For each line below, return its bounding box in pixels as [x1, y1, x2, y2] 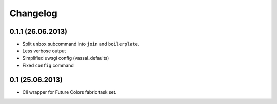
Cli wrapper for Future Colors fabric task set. [22, 89, 117, 95]
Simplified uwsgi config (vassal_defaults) [22, 55, 109, 61]
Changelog [9, 8, 57, 19]
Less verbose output [22, 48, 66, 54]
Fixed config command [22, 62, 74, 69]
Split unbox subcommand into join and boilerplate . [22, 41, 140, 47]
